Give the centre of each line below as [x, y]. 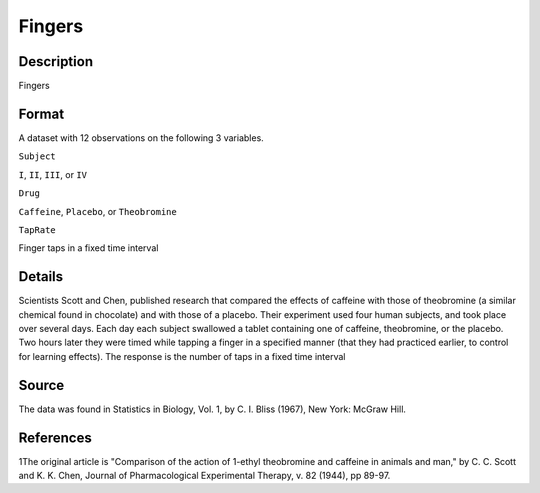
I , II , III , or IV [52, 174]
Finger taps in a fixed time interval [88, 248]
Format [41, 113]
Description [56, 61]
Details [41, 276]
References [55, 437]
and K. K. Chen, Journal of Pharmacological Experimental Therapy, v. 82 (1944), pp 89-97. [204, 475]
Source [41, 385]
